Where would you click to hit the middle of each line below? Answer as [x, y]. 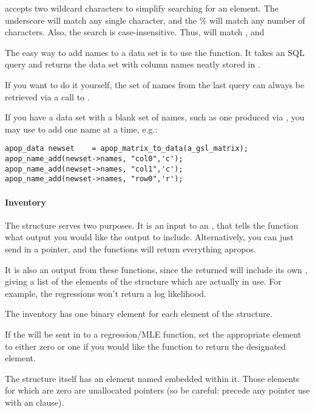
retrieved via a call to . [47, 96]
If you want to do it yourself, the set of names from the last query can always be [155, 84]
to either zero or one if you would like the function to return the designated [145, 346]
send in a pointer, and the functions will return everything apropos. [130, 248]
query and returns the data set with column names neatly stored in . [133, 64]
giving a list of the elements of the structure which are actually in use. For [143, 281]
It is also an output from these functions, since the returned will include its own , [156, 269]
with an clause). [35, 402]
